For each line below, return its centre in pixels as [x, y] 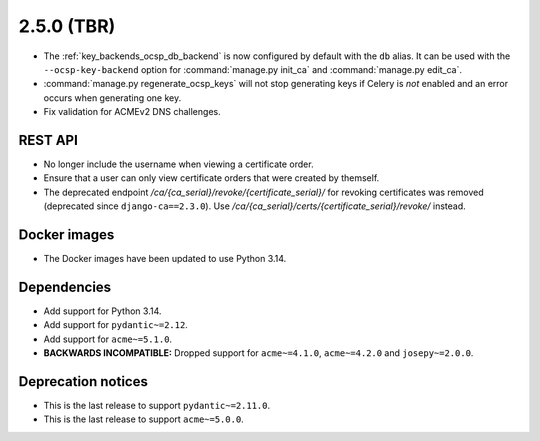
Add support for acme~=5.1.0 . [108, 339]
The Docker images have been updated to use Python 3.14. [165, 259]
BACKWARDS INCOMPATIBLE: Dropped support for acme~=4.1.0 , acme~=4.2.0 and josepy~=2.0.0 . [258, 353]
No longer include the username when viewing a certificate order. [178, 164]
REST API [48, 140]
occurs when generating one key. [112, 97]
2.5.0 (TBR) [67, 26]
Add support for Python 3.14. [102, 311]
